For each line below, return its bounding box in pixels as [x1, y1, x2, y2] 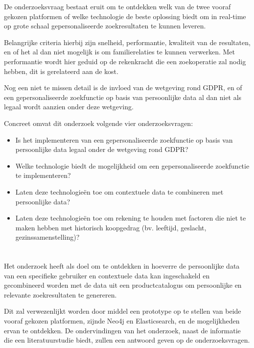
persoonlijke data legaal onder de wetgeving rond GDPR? [15, 144, 188, 154]
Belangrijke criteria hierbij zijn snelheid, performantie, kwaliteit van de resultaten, [4, 37, 251, 47]
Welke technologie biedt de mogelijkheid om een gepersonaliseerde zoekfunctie [15, 160, 250, 171]
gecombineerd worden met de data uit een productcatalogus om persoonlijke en [4, 280, 242, 290]
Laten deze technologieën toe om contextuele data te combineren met [15, 186, 224, 197]
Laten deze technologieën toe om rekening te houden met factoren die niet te [15, 213, 246, 223]
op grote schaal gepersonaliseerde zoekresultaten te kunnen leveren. [4, 21, 206, 31]
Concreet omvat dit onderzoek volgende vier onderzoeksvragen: [4, 118, 193, 128]
